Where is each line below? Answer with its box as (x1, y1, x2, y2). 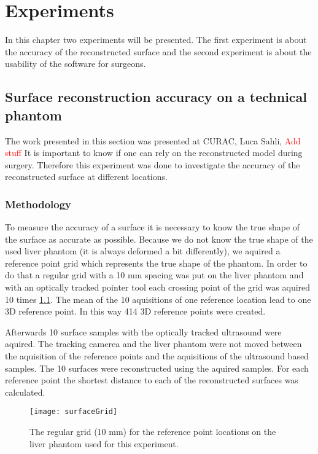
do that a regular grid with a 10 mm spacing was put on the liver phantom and (5, 268, 304, 281)
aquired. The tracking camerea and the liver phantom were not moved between (5, 337, 302, 350)
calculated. (5, 385, 45, 398)
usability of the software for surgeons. (5, 57, 146, 70)
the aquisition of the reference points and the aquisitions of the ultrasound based (5, 350, 309, 362)
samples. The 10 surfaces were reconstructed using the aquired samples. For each (5, 361, 309, 374)
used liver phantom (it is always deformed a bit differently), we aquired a (5, 245, 281, 257)
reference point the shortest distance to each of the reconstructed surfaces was (5, 374, 298, 386)
